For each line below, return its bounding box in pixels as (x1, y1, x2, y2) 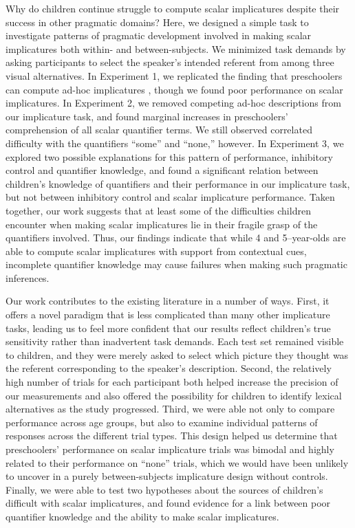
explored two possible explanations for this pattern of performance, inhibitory (6, 149, 333, 164)
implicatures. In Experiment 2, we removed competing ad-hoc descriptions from (6, 96, 341, 110)
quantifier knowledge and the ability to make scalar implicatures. (6, 509, 279, 523)
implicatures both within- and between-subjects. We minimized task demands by (6, 41, 346, 56)
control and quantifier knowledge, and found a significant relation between (6, 163, 319, 177)
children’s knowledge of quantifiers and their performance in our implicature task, (6, 176, 350, 190)
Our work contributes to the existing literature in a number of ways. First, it (6, 294, 330, 308)
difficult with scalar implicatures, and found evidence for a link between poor (6, 496, 331, 510)
